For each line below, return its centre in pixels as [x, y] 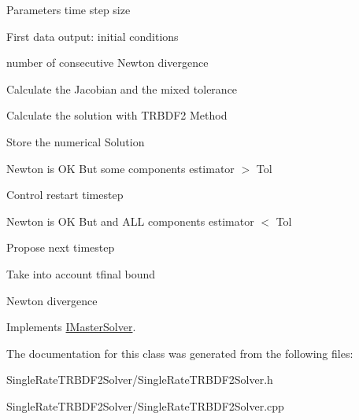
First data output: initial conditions [93, 36]
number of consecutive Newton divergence [107, 63]
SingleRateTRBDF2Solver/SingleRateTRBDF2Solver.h [140, 379]
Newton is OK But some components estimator [120, 168]
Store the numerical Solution [76, 141]
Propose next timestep [61, 247]
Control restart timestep [65, 195]
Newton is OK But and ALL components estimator [130, 221]
